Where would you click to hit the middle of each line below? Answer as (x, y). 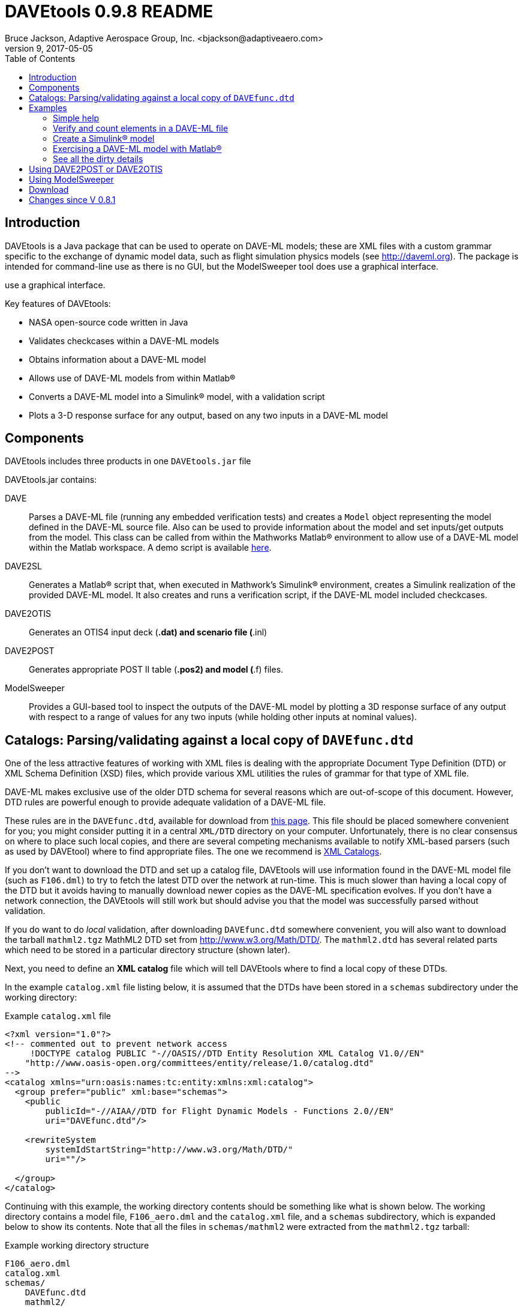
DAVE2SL (23, 566)
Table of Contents (40, 58)
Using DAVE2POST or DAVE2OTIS (96, 169)
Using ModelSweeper (71, 179)
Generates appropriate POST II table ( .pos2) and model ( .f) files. (156, 670)
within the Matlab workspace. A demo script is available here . (150, 548)
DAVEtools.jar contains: (51, 480)
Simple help (76, 118)
